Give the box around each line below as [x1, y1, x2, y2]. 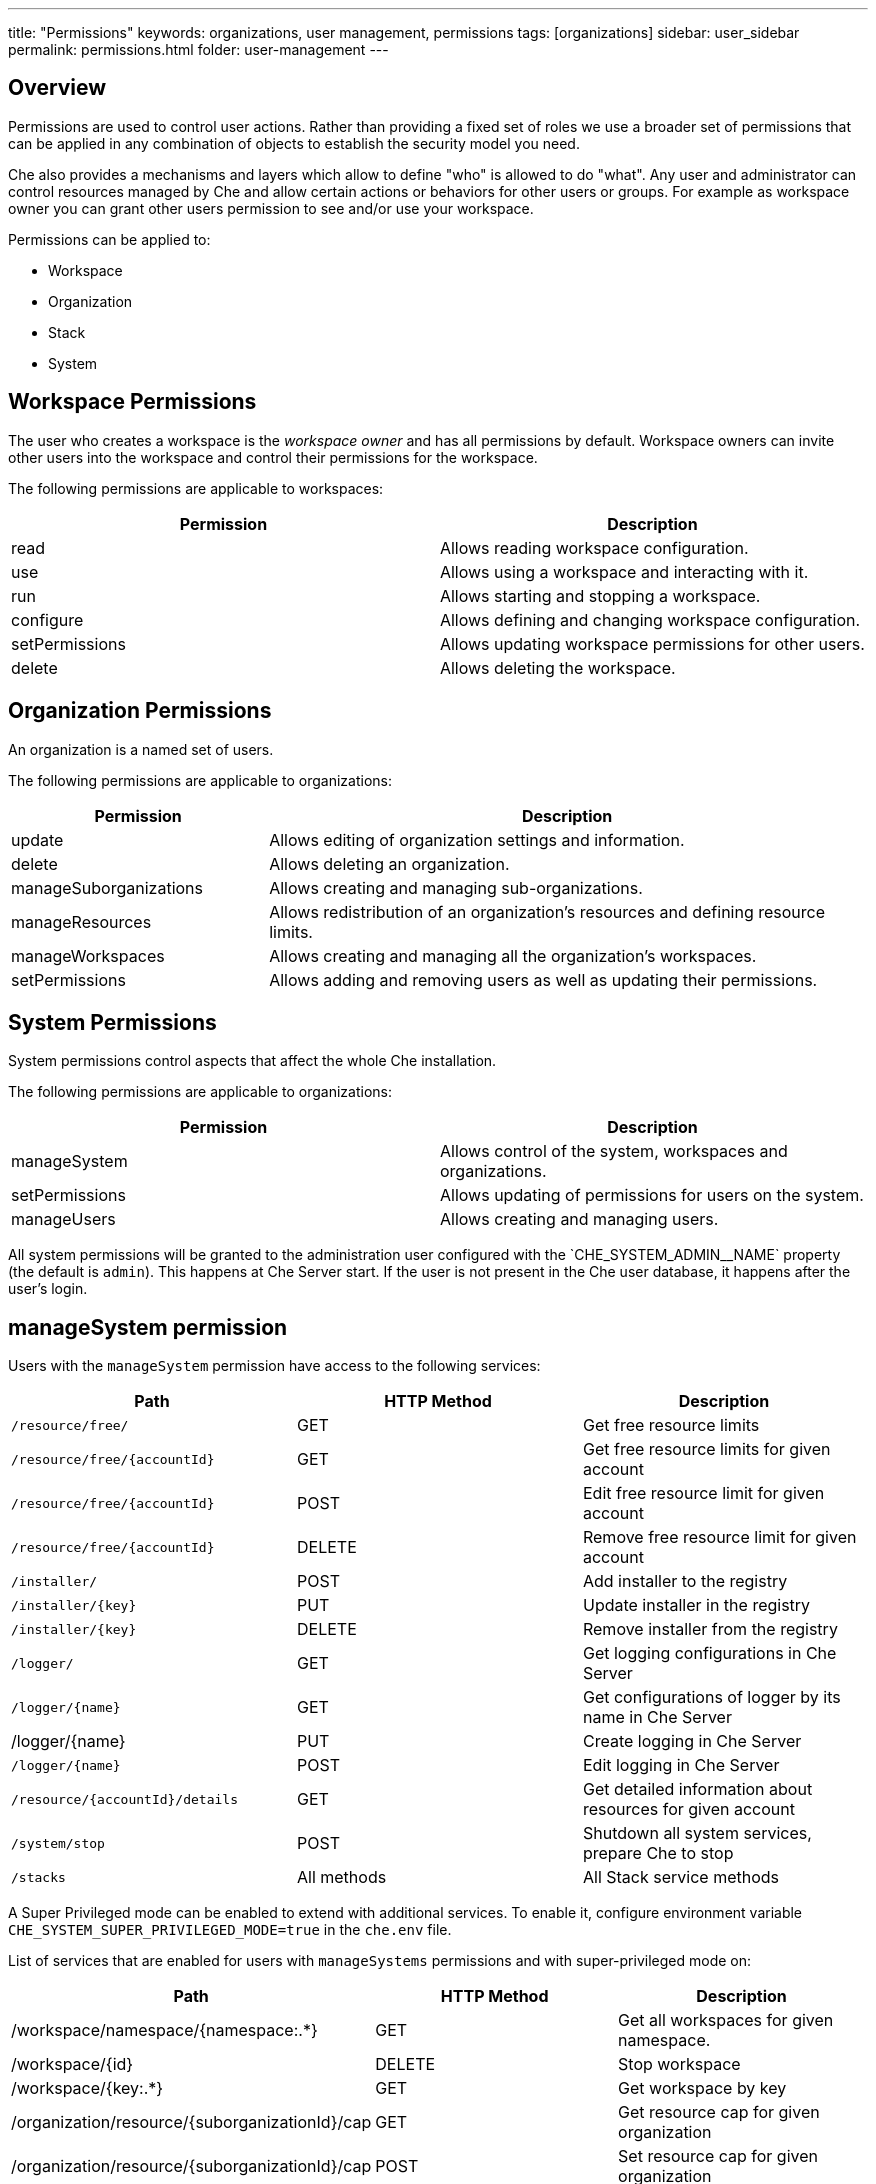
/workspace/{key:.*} [11, 2078, 164, 2099]
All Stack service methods [582, 1867, 779, 1888]
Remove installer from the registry [582, 1619, 838, 1640]
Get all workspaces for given [618, 2010, 834, 2031]
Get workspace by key [618, 2078, 787, 2099]
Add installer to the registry [582, 1571, 788, 1592]
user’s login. [8, 1280, 88, 1298]
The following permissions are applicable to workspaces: [8, 479, 384, 497]
